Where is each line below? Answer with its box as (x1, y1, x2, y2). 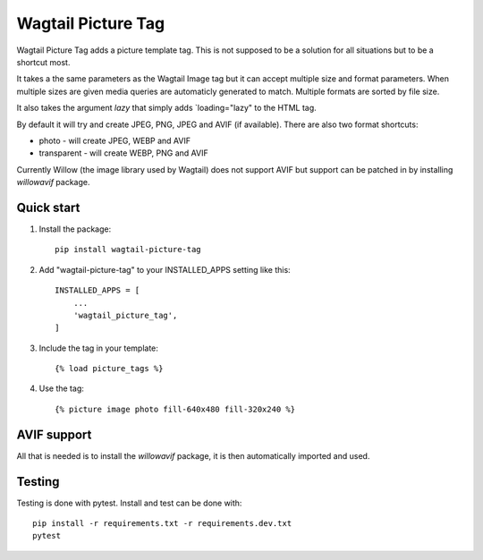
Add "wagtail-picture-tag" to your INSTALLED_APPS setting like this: (38, 264, 291, 275)
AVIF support (16, 427, 92, 442)
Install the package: (38, 224, 112, 234)
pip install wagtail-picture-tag (55, 244, 201, 255)
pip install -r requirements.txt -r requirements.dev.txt (32, 519, 292, 529)
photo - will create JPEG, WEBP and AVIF (38, 135, 191, 146)
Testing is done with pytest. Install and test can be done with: (16, 497, 242, 508)
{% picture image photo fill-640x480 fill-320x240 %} (55, 403, 295, 414)
